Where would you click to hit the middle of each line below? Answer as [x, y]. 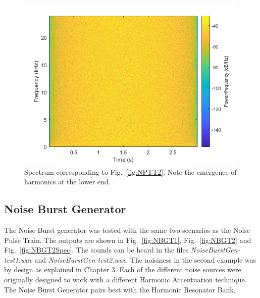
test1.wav [18, 259]
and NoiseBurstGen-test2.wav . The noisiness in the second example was [145, 259]
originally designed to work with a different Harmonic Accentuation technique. [125, 279]
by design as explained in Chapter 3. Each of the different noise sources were [123, 269]
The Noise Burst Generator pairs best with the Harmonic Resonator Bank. [120, 289]
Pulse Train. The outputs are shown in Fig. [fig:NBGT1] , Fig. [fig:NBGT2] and [128, 240]
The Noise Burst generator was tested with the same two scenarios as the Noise [127, 230]
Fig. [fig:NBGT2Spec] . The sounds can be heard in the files [96, 250]
